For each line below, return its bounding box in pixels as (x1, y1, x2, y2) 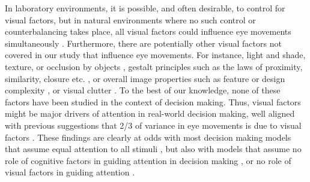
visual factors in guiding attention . (5, 166, 135, 178)
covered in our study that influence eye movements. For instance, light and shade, (5, 48, 306, 61)
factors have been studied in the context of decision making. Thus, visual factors (5, 95, 301, 108)
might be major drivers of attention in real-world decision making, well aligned (5, 107, 295, 120)
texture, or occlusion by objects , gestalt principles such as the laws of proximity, (5, 60, 303, 72)
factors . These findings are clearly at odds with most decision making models (5, 131, 291, 143)
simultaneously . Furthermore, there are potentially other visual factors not (5, 37, 282, 49)
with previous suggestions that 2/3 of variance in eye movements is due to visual (5, 119, 302, 131)
